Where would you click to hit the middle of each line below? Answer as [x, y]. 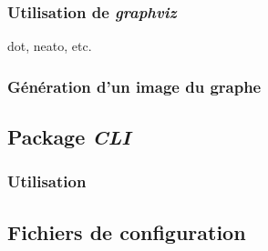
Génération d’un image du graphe [134, 86]
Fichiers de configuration [127, 231]
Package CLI [69, 137]
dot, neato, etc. [50, 46]
